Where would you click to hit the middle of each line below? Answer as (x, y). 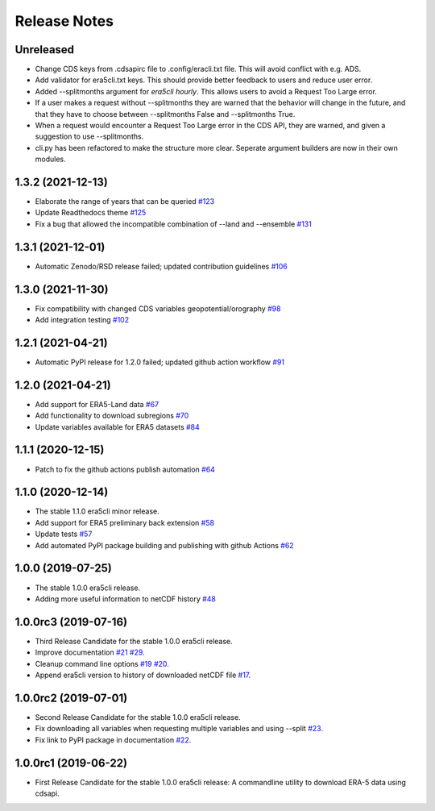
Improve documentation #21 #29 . (90, 652)
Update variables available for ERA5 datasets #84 (118, 426)
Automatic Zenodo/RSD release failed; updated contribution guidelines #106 (161, 266)
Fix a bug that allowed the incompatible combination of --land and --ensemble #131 (173, 224)
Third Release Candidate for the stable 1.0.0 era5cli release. (134, 641)
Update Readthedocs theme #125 (91, 213)
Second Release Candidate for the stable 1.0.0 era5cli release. (138, 717)
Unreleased (45, 50)
